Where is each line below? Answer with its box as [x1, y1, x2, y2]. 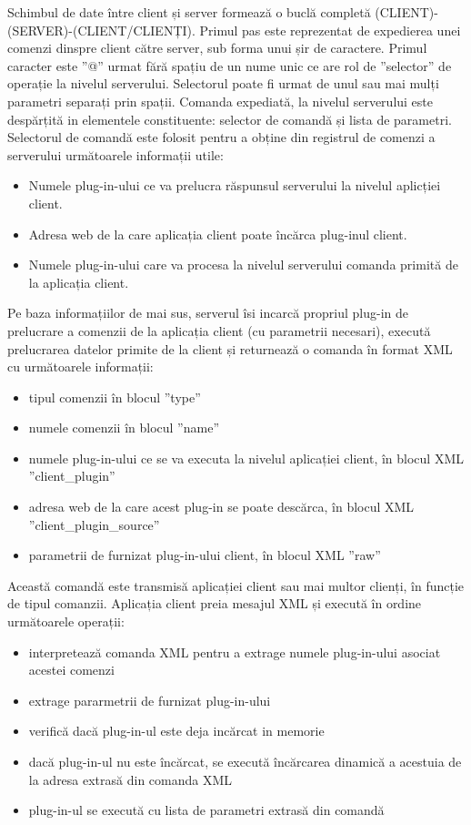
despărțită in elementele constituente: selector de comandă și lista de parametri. [7, 109, 452, 128]
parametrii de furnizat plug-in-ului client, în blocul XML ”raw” [28, 545, 381, 565]
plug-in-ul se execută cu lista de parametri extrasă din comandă [28, 800, 385, 820]
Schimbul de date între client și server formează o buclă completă [7, 3, 371, 21]
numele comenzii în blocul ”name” [28, 418, 219, 437]
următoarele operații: [7, 612, 125, 631]
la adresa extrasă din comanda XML [28, 769, 233, 789]
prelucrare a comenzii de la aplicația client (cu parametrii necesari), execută [7, 321, 431, 340]
